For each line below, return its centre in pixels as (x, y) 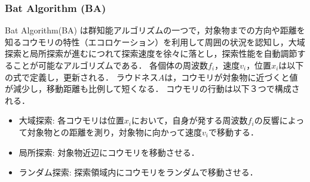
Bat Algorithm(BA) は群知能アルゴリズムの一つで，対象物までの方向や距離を (155, 30)
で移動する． (233, 132)
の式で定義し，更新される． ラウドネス (82, 77)
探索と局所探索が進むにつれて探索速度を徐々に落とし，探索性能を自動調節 (151, 53)
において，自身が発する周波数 (189, 120)
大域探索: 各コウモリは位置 (71, 120)
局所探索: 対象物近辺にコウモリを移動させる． (109, 152)
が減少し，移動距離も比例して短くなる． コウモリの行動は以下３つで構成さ (152, 89)
